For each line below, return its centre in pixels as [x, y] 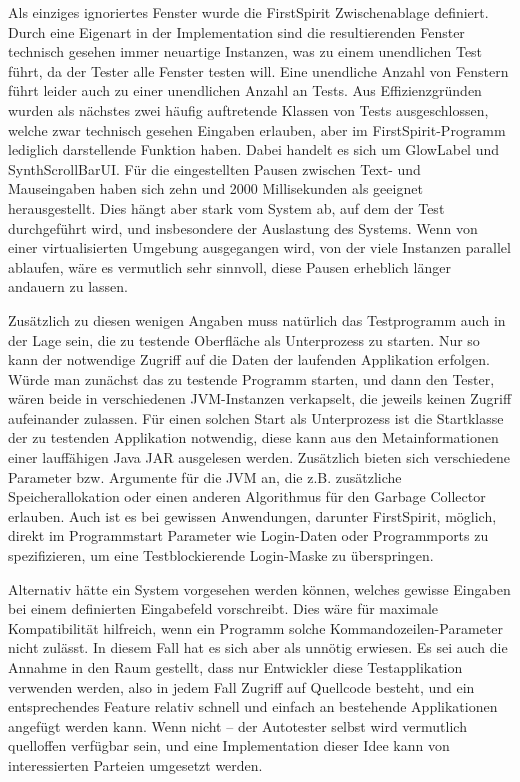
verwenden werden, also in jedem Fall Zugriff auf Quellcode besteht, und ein [241, 686]
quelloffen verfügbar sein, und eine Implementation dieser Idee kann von [229, 745]
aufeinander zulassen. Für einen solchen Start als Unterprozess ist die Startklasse [256, 417]
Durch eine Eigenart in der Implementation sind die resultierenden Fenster [236, 31]
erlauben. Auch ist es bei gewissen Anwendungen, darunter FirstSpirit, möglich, [252, 515]
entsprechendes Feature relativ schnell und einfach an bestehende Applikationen [253, 706]
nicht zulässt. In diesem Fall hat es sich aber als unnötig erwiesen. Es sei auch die [258, 647]
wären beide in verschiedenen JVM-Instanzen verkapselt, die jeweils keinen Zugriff [260, 398]
